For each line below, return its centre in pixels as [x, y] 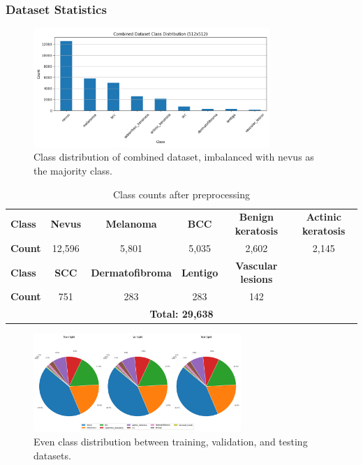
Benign [256, 217]
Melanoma [131, 224]
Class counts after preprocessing [181, 194]
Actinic [324, 217]
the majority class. [73, 170]
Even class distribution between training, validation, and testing [171, 441]
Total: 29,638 [181, 313]
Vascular [257, 265]
